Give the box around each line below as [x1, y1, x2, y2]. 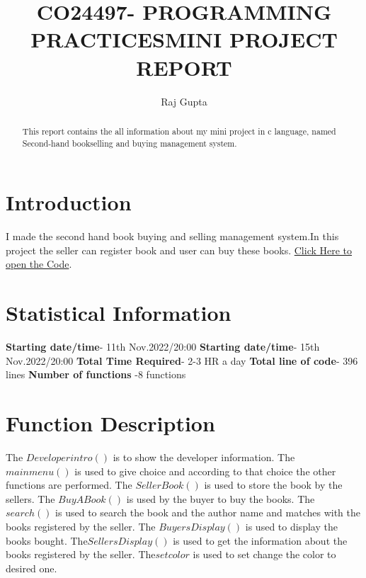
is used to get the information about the [173, 533, 348, 548]
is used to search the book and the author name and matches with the [55, 505, 360, 520]
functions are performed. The [6, 477, 132, 492]
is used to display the [245, 518, 338, 533]
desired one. [6, 560, 57, 575]
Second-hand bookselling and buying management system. [22, 137, 237, 149]
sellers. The [6, 491, 55, 506]
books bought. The [6, 533, 88, 548]
